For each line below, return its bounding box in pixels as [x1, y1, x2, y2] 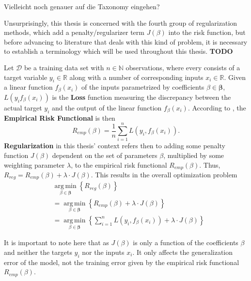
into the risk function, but [168, 27, 246, 37]
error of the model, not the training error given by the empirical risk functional [4, 257, 239, 267]
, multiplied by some [163, 150, 224, 160]
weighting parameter [4, 159, 65, 170]
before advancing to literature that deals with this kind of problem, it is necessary [4, 36, 248, 47]
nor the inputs [82, 247, 125, 257]
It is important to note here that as [4, 237, 109, 248]
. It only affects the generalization [132, 247, 233, 257]
